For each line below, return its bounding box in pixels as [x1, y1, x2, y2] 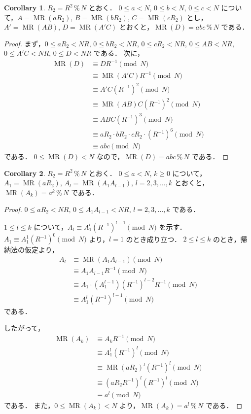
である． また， [4, 400, 55, 410]
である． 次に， [94, 48, 144, 58]
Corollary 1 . [4, 2, 45, 12]
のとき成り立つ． [126, 234, 181, 244]
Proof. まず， [4, 38, 45, 48]
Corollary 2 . [4, 168, 45, 178]
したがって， [4, 322, 45, 333]
